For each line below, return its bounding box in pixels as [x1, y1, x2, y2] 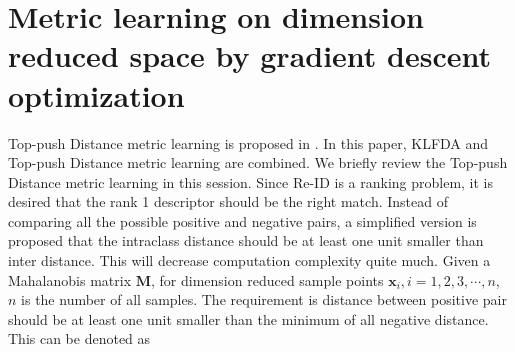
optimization [8, 74, 185, 115]
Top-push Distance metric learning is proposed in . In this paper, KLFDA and [8, 132, 489, 153]
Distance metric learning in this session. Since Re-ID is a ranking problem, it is [8, 171, 494, 192]
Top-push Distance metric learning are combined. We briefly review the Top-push [8, 152, 508, 173]
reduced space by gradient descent [8, 35, 492, 76]
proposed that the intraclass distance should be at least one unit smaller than [8, 230, 484, 251]
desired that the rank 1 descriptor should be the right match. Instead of [8, 191, 448, 212]
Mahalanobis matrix [8, 269, 132, 290]
